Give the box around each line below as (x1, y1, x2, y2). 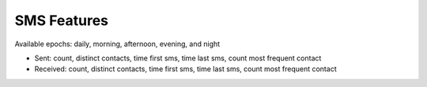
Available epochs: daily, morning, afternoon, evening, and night (14, 39, 221, 49)
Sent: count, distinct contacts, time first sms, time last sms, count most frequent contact (34, 53, 322, 63)
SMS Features (14, 12, 108, 29)
